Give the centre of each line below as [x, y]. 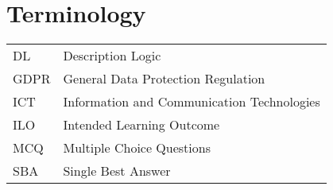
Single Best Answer [117, 171]
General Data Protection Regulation [164, 79]
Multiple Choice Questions [137, 148]
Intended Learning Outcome [141, 125]
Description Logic [112, 56]
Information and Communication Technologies [192, 102]
